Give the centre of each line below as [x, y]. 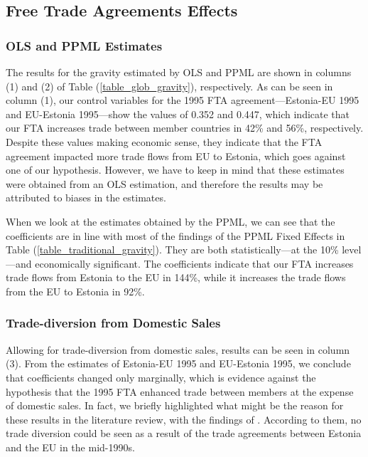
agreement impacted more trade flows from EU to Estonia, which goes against [176, 156]
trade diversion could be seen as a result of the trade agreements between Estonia [184, 433]
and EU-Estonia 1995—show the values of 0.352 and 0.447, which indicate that [178, 114]
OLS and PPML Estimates [84, 45]
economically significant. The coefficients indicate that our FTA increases [194, 263]
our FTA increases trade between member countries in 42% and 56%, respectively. [185, 128]
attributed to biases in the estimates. [86, 198]
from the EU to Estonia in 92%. [75, 291]
